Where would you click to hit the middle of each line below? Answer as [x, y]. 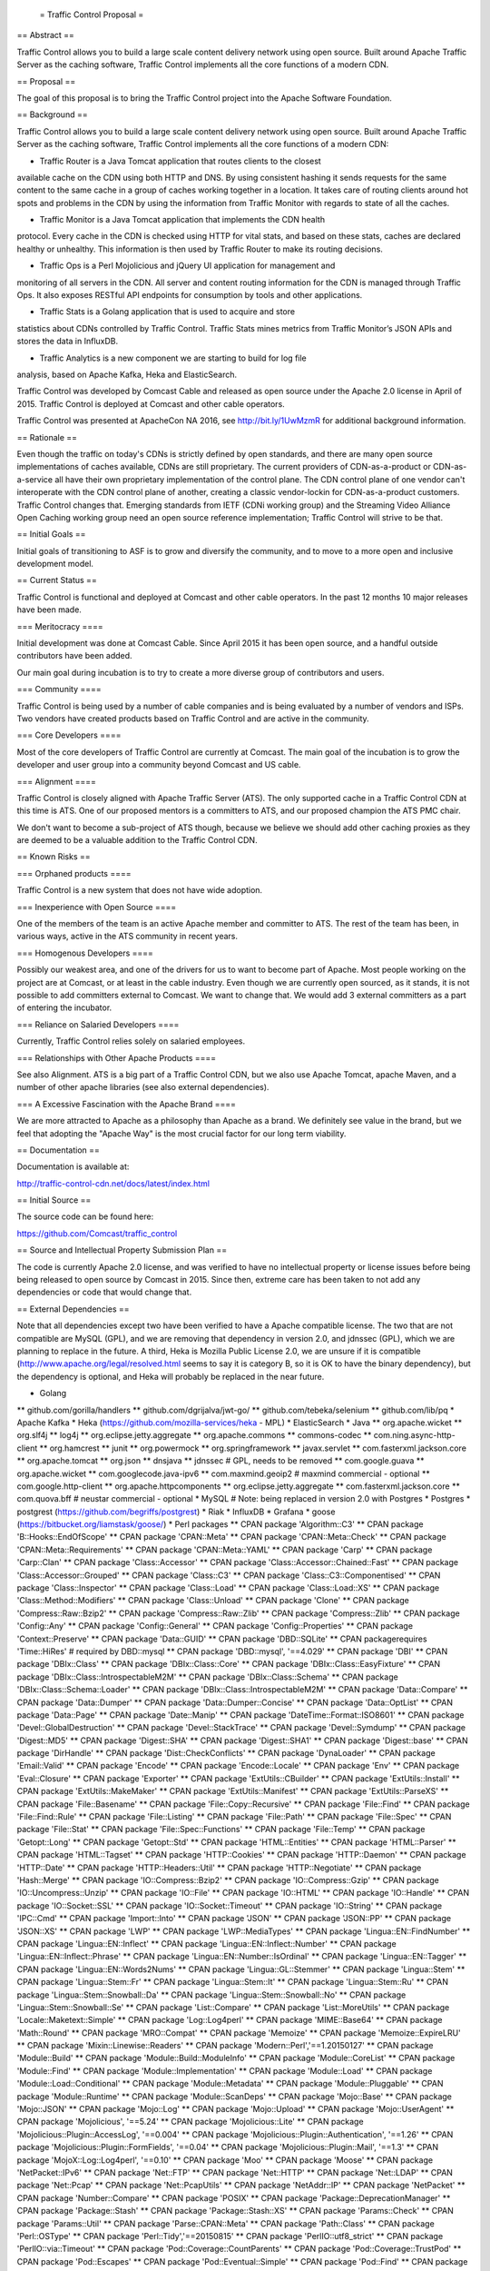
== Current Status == [57, 580]
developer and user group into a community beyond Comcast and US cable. [159, 765]
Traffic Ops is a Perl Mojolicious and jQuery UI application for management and [187, 266]
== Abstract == [45, 35]
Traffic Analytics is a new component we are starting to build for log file [173, 358]
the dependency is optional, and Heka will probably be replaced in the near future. [171, 1376]
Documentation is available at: [73, 1166]
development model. [55, 564]
